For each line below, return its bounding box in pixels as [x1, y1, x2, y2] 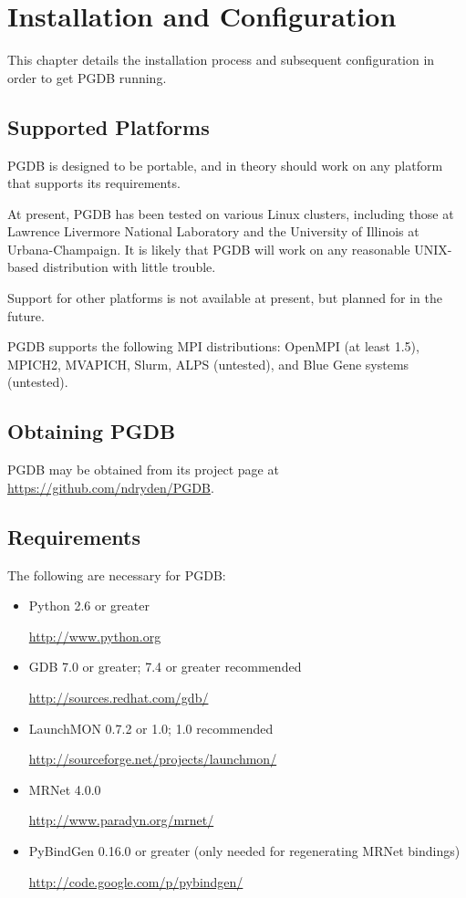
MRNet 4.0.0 [28, 779, 101, 799]
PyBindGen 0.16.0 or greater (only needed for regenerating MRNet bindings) [28, 841, 461, 860]
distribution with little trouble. [42, 257, 216, 277]
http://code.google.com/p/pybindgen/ [28, 872, 243, 891]
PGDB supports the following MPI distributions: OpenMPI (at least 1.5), [7, 337, 419, 356]
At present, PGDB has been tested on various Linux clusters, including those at [7, 204, 454, 223]
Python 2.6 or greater [28, 596, 150, 615]
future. [7, 306, 45, 325]
